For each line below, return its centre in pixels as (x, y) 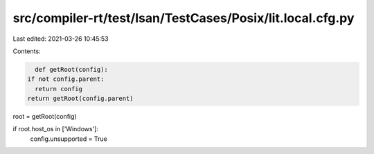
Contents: (27, 51)
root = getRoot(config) (45, 117)
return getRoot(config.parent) (81, 99)
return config (59, 89)
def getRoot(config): (72, 69)
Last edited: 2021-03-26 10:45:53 (61, 39)
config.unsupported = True (69, 139)
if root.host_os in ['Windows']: (55, 129)
